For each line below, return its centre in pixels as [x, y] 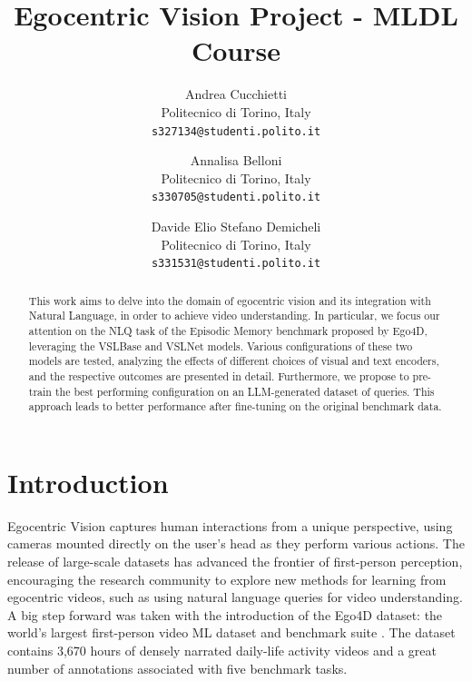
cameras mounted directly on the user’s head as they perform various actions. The [236, 543]
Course [236, 50]
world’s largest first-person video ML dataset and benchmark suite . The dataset [231, 632]
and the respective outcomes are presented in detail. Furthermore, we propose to [219, 375]
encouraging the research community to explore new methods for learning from [227, 579]
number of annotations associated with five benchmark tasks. [177, 668]
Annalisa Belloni [236, 160]
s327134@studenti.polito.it [236, 131]
